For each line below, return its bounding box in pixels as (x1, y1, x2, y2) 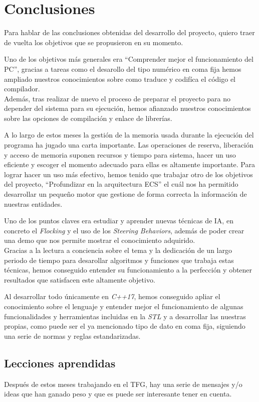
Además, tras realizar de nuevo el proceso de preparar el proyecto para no (4, 93, 231, 103)
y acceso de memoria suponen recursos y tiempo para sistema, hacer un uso (4, 149, 236, 160)
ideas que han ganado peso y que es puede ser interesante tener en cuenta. (4, 388, 232, 399)
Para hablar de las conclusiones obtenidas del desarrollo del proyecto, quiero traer (4, 27, 255, 38)
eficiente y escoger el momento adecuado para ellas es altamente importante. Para (4, 159, 255, 170)
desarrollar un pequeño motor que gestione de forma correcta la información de (4, 189, 247, 199)
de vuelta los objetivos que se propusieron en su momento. (4, 37, 183, 47)
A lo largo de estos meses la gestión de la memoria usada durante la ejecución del (4, 129, 254, 140)
